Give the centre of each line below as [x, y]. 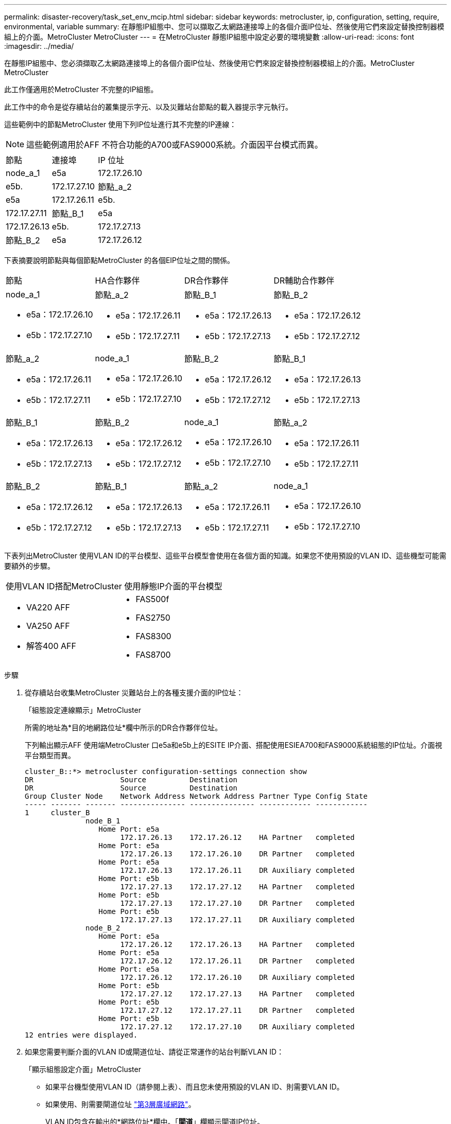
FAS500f [152, 599]
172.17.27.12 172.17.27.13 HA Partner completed [237, 994]
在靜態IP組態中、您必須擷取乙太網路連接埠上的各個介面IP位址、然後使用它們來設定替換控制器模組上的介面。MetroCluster [210, 63]
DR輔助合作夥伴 [304, 280]
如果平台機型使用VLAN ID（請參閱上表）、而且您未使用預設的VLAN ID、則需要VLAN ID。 [195, 1087]
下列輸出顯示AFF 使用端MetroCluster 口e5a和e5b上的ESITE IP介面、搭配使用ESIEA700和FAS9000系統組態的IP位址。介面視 [233, 745]
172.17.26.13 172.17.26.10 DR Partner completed [237, 854]
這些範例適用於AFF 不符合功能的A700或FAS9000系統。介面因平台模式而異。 [175, 145]
